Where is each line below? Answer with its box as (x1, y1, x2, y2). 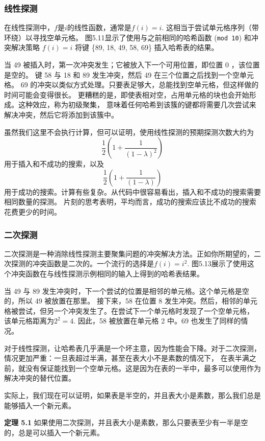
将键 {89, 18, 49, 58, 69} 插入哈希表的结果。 (75, 42, 219, 53)
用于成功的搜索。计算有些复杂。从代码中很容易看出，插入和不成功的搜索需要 (4, 186, 261, 197)
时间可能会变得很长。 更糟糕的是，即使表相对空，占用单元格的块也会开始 (4, 89, 249, 100)
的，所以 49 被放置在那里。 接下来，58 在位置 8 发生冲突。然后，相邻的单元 (4, 295, 257, 306)
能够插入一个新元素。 (4, 400, 75, 410)
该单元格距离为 (4, 315, 54, 326)
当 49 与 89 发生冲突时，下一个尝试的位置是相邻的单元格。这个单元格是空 (4, 285, 249, 296)
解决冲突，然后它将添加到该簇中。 (4, 109, 118, 120)
